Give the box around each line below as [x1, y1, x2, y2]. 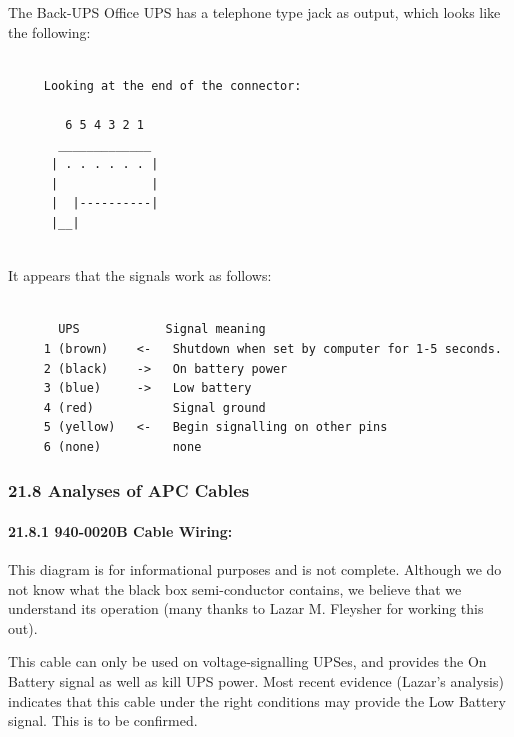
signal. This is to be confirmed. [8, 710, 198, 731]
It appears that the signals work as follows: [8, 265, 272, 286]
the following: [8, 21, 91, 42]
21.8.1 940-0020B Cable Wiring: [8, 520, 233, 541]
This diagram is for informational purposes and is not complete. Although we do [8, 559, 502, 580]
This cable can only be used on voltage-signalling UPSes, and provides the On [8, 651, 487, 672]
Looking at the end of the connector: [43, 78, 302, 93]
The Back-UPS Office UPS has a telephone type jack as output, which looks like [8, 2, 501, 22]
